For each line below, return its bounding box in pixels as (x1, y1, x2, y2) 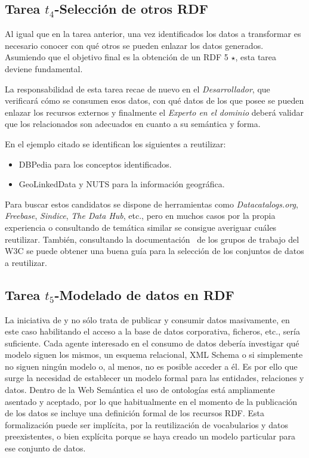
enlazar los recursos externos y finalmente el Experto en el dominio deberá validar (5, 106, 304, 118)
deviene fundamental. (5, 62, 83, 75)
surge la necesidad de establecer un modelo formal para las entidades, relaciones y (5, 372, 304, 384)
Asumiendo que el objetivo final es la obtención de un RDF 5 (5, 51, 228, 63)
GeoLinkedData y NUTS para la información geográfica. (18, 178, 225, 190)
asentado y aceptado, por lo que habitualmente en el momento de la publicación (5, 395, 298, 407)
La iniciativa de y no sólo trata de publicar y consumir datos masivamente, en (5, 313, 290, 326)
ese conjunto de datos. (5, 442, 86, 454)
